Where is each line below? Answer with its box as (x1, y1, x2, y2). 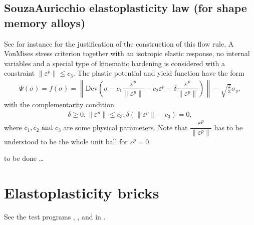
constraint (4, 68, 35, 78)
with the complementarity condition (4, 99, 114, 109)
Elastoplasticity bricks (4, 182, 159, 203)
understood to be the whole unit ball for (4, 136, 128, 146)
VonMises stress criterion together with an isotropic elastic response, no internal (4, 48, 250, 59)
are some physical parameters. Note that (63, 122, 188, 132)
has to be (214, 122, 243, 132)
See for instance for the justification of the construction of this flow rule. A (4, 38, 234, 49)
